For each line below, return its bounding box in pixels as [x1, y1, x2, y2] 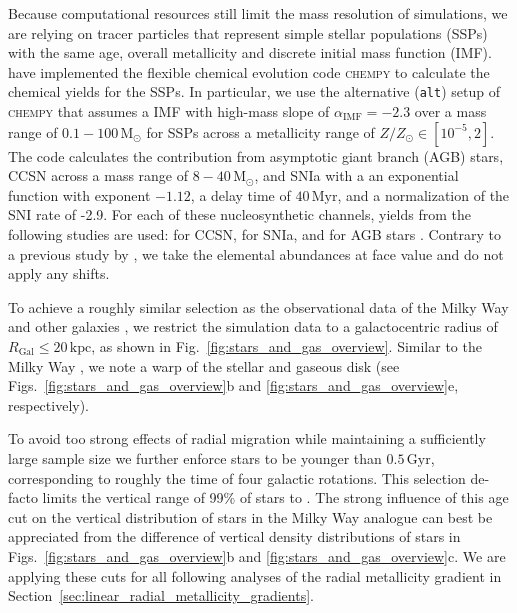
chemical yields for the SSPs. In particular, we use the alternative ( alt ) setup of [8, 81, 500, 102]
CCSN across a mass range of [8, 165, 189, 186]
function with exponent [8, 184, 151, 205]
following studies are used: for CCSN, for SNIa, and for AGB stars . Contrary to [8, 224, 501, 244]
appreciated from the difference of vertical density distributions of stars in [8, 526, 461, 547]
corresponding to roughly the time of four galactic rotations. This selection [8, 467, 466, 488]
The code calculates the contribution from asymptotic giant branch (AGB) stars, [8, 145, 504, 166]
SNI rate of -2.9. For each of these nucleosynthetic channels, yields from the [8, 204, 471, 225]
